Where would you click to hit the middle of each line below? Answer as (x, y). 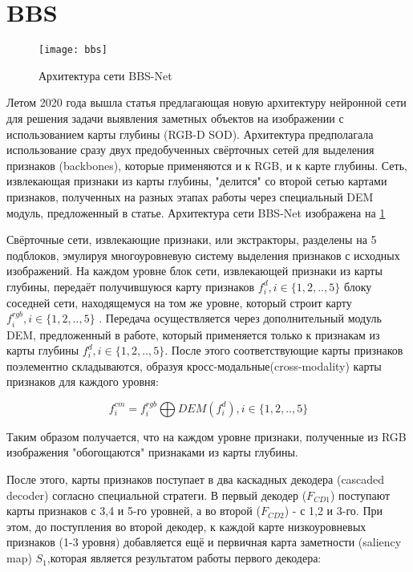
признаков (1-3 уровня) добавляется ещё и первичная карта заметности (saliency (204, 542)
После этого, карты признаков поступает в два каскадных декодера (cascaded (196, 479)
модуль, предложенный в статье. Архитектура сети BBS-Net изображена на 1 (196, 212)
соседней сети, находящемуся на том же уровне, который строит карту (179, 302)
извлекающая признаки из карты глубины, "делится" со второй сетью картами (197, 181)
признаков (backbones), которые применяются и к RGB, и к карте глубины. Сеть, (207, 165)
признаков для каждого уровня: (83, 381)
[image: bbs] (73, 50)
